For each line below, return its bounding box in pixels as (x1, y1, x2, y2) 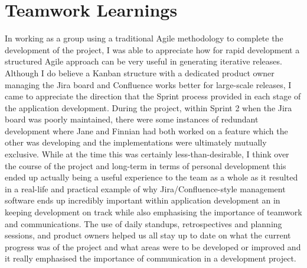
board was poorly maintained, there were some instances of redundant (5, 113, 259, 125)
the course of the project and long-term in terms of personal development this (5, 159, 286, 172)
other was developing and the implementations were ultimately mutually (5, 136, 267, 148)
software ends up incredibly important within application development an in (5, 194, 280, 206)
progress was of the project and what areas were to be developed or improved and (5, 240, 301, 253)
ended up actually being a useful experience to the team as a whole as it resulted (5, 171, 298, 183)
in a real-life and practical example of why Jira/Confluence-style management (5, 182, 286, 195)
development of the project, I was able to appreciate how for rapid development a (5, 43, 300, 56)
